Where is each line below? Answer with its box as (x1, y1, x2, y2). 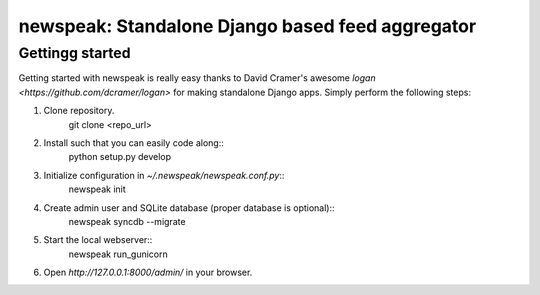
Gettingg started (18, 44, 131, 62)
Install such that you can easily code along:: (43, 136, 225, 149)
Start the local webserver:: (43, 234, 153, 246)
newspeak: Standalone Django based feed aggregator (18, 15, 477, 37)
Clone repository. (43, 105, 115, 117)
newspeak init (68, 183, 127, 195)
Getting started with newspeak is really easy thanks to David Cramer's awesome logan (18, 72, 376, 84)
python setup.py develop (68, 151, 172, 163)
